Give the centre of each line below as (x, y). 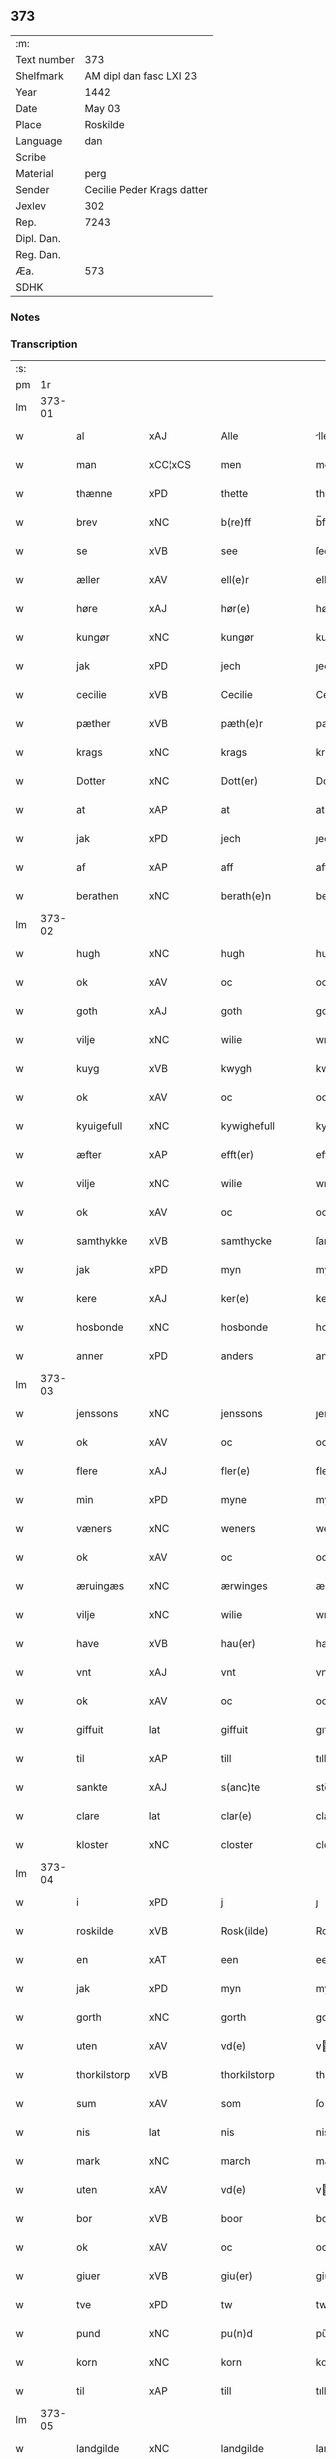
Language (39, 141)
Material (34, 173)
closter (236, 1845)
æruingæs (100, 1586)
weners (238, 1529)
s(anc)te (240, 1787)
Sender (32, 189)
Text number (45, 59)
